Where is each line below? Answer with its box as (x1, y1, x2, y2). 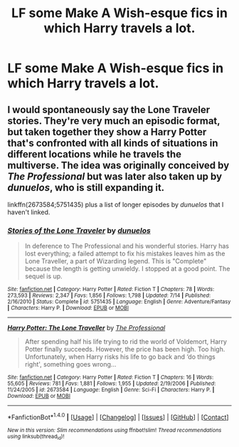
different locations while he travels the (7, 148, 182, 160)
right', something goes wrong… (24, 360, 117, 369)
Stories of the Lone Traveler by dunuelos (7, 226, 151, 236)
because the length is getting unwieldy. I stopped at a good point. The (24, 265, 230, 273)
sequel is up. (24, 272, 63, 280)
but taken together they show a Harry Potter (7, 126, 207, 138)
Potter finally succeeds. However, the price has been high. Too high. (24, 345, 225, 354)
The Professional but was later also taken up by (7, 170, 223, 182)
